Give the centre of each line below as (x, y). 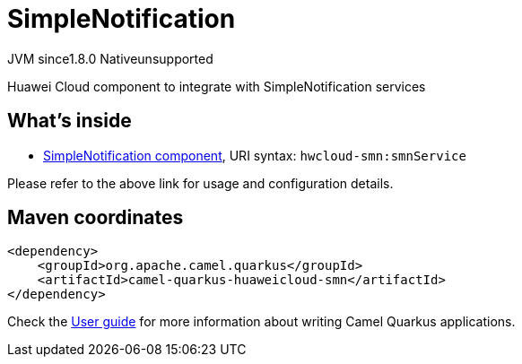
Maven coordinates (96, 218)
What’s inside (70, 121)
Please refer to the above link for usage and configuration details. (200, 183)
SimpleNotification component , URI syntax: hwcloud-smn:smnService (255, 155)
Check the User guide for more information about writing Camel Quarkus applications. (261, 322)
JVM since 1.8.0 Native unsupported (110, 58)
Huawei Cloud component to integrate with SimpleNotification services (217, 86)
